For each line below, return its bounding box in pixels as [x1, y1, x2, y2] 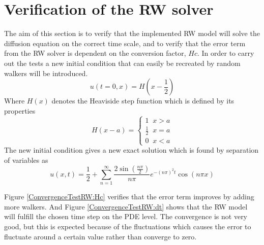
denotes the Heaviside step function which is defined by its [51, 95, 234, 106]
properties [4, 105, 36, 116]
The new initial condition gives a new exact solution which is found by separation [4, 145, 259, 155]
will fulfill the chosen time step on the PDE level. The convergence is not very [4, 211, 248, 222]
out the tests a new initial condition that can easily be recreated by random [4, 57, 241, 68]
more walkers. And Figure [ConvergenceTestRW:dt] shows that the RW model [4, 201, 248, 212]
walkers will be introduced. [4, 67, 88, 78]
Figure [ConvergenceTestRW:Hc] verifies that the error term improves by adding [4, 191, 254, 202]
